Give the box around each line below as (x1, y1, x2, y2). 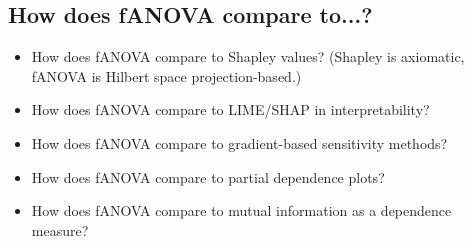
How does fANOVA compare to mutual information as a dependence (31, 200, 452, 221)
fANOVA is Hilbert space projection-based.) (31, 65, 302, 86)
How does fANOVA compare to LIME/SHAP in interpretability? (31, 99, 430, 120)
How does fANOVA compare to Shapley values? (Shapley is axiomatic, (31, 46, 465, 67)
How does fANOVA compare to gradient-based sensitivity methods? (31, 132, 448, 153)
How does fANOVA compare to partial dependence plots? (31, 166, 385, 187)
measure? (31, 219, 89, 240)
